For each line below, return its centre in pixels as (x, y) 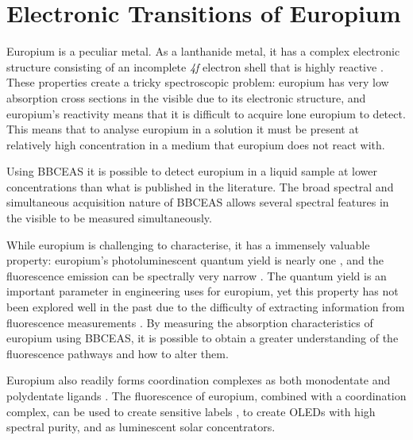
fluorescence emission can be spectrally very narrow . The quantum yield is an (197, 275)
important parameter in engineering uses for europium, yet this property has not (203, 291)
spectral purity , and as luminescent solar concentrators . (141, 427)
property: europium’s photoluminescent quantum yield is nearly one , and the (195, 260)
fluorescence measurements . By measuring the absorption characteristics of (190, 322)
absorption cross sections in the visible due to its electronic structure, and (186, 97)
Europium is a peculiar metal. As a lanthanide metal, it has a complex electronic (203, 51)
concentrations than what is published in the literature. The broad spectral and (200, 186)
